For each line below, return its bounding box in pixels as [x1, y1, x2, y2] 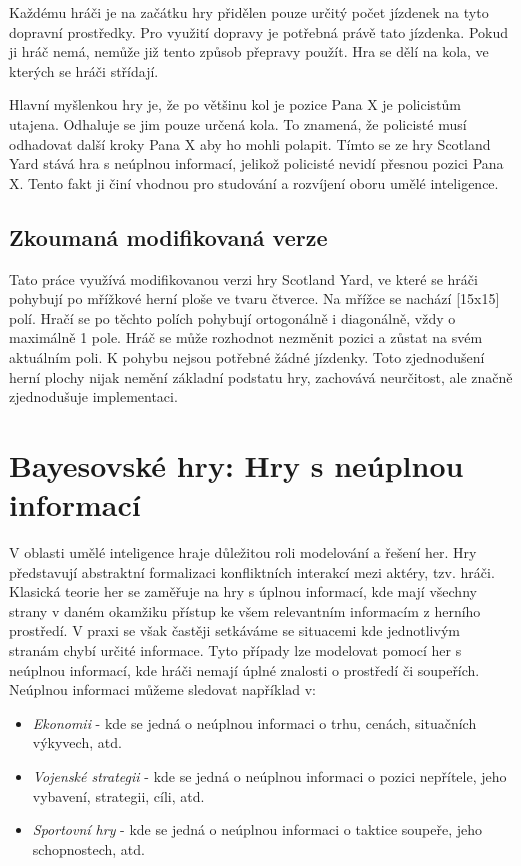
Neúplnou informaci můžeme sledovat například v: [9, 679, 317, 700]
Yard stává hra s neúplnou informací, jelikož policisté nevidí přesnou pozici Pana [9, 153, 504, 174]
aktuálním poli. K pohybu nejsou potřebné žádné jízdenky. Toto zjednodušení [9, 346, 485, 367]
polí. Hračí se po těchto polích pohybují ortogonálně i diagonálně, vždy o [9, 307, 456, 328]
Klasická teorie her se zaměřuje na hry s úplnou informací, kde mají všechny [9, 581, 477, 602]
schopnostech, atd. [32, 838, 145, 859]
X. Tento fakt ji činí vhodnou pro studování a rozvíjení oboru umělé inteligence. [9, 172, 499, 193]
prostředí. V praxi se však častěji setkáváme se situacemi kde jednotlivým [9, 620, 460, 641]
